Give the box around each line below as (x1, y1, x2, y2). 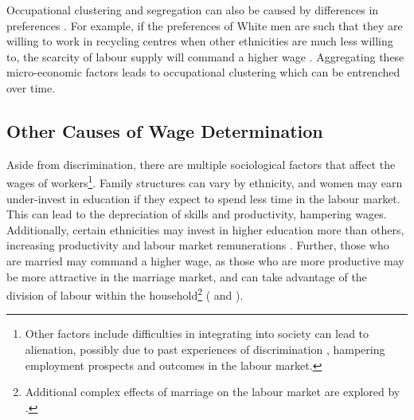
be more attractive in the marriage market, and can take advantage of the (6, 268, 367, 285)
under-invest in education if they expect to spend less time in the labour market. (6, 190, 400, 206)
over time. (6, 79, 56, 96)
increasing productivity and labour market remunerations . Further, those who (6, 237, 389, 253)
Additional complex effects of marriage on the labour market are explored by (25, 383, 400, 400)
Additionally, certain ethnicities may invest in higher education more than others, (6, 221, 404, 237)
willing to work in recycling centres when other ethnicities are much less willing (6, 33, 393, 49)
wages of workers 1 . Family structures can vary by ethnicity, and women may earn (6, 172, 403, 191)
